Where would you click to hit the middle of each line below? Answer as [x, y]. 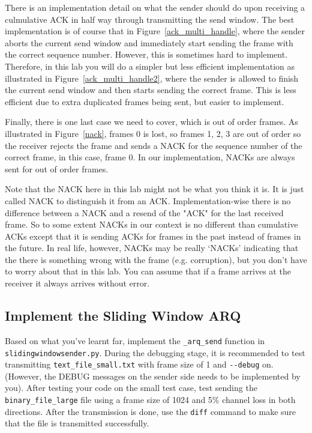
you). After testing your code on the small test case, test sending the [131, 388]
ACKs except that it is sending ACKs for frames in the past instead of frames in [153, 236]
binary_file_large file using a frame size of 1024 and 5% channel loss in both [150, 400]
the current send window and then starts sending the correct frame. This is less [151, 90]
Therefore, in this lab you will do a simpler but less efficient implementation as [150, 66]
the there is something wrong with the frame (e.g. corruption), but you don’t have [156, 259]
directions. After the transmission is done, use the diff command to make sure [151, 411]
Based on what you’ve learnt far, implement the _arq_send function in [135, 340]
